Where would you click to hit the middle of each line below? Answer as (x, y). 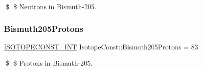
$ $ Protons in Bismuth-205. (49, 63)
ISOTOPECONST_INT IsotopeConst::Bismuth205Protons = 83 (101, 46)
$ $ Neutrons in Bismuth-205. (51, 6)
